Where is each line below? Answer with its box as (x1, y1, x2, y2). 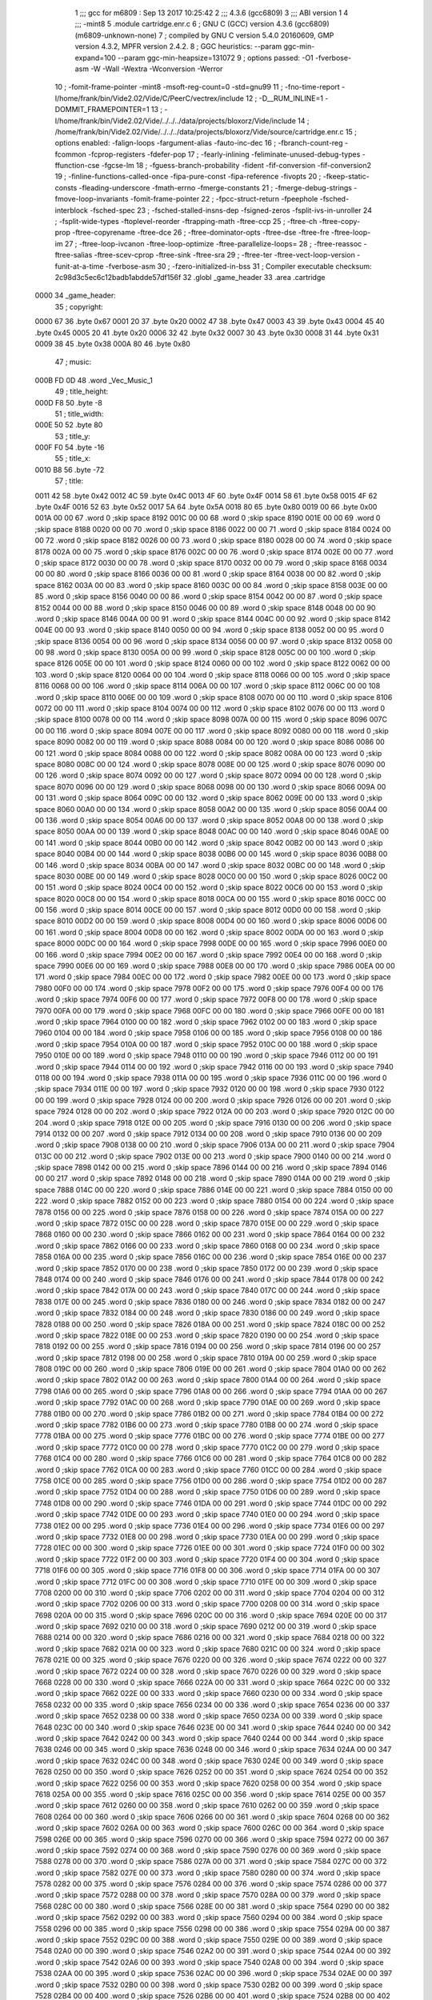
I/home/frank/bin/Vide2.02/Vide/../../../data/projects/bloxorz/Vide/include (54, 116, 296, 126)
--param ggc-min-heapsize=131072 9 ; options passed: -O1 (117, 53, 314, 62)
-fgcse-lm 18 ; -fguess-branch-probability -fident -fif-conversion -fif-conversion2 (101, 161, 372, 170)
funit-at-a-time (54, 261, 104, 271)
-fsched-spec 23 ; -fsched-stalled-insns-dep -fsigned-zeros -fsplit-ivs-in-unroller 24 (89, 205, 372, 215)
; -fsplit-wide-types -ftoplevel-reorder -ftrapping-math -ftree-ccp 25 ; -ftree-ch (54, 217, 318, 226)
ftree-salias (54, 250, 93, 260)
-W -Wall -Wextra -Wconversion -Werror (90, 64, 223, 74)
